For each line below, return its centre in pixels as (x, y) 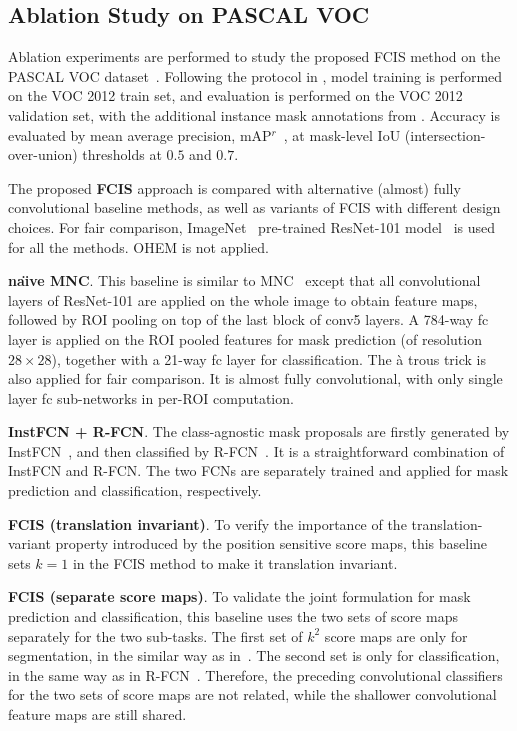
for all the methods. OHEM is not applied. (138, 246)
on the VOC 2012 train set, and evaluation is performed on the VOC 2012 (235, 95)
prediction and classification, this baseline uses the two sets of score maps (233, 616)
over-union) (43, 154)
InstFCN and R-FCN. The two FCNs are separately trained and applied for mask (258, 470)
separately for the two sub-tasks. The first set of (155, 635)
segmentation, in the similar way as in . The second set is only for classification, (254, 655)
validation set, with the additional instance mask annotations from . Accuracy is (254, 114)
